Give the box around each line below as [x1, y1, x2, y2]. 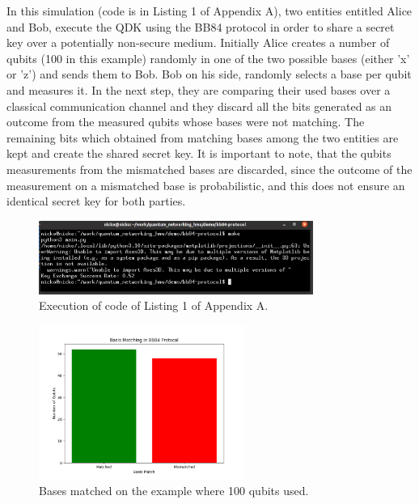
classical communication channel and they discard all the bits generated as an [6, 97, 392, 114]
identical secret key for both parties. [6, 193, 186, 210]
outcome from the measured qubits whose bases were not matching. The [6, 113, 365, 130]
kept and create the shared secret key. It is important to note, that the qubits [6, 145, 391, 162]
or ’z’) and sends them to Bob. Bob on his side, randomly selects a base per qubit [6, 66, 412, 83]
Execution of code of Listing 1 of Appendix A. [39, 297, 269, 314]
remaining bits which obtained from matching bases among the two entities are [6, 129, 399, 146]
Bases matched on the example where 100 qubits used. [39, 482, 309, 499]
